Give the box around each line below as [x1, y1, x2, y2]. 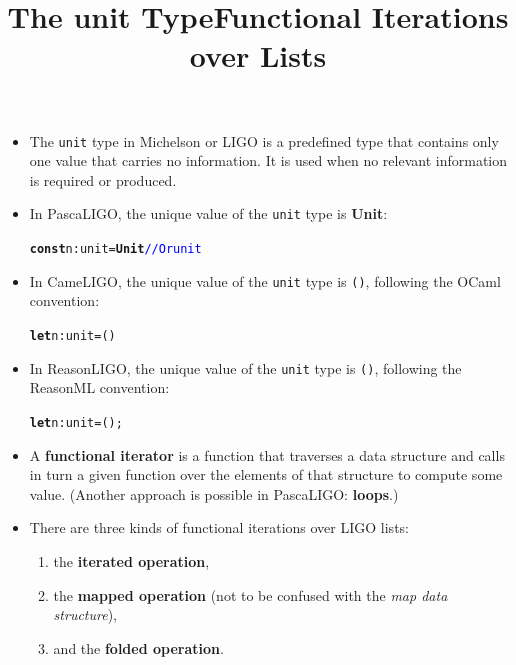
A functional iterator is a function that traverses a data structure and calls [29, 444, 505, 465]
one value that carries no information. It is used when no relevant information [29, 150, 508, 171]
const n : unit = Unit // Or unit [29, 242, 202, 257]
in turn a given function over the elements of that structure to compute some [29, 464, 503, 485]
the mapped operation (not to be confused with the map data [53, 584, 448, 605]
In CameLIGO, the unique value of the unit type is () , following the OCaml [29, 270, 501, 291]
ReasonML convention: [29, 377, 170, 398]
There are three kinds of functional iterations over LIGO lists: [29, 517, 409, 538]
